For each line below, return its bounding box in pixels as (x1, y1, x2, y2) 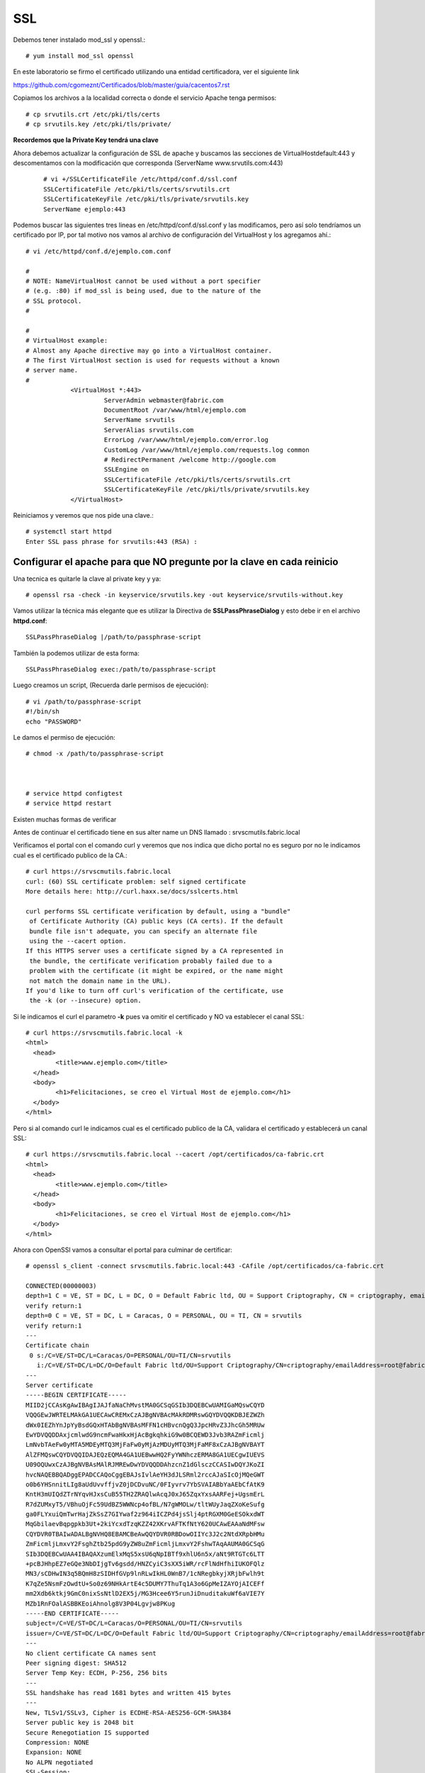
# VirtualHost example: (25, 337, 108, 345)
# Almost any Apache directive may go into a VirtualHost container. (25, 346, 273, 355)
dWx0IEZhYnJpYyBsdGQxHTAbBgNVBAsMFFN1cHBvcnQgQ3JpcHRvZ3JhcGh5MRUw (25, 1421, 265, 1429)
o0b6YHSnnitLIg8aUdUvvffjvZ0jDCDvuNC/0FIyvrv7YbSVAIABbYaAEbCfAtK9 (25, 1480, 265, 1489)
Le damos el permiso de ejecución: (13, 733, 116, 741)
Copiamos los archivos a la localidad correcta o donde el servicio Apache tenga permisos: (13, 94, 277, 102)
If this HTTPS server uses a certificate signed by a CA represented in (25, 947, 283, 955)
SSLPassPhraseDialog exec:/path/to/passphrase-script (25, 665, 216, 673)
